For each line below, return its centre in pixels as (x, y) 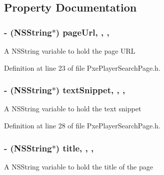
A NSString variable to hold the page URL (70, 51)
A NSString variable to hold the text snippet (73, 109)
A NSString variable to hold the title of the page (78, 166)
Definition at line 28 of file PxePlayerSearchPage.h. (82, 125)
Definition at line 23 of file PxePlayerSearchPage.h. (82, 67)
